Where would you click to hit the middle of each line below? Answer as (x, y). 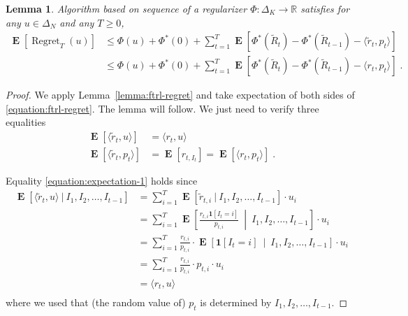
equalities (26, 122)
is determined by (236, 302)
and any (77, 22)
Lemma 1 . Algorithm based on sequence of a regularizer (126, 8)
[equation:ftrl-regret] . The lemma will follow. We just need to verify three (162, 108)
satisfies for (325, 8)
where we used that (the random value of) (96, 302)
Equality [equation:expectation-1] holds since (102, 181)
